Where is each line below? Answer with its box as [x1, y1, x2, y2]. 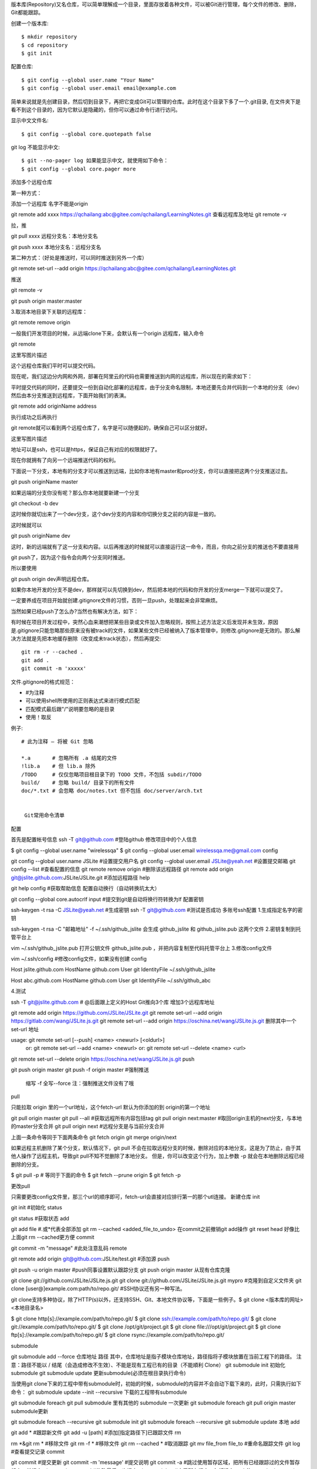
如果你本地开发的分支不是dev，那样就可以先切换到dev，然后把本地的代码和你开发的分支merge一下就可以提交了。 [11, 586, 286, 593]
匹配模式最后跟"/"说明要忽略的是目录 [25, 705, 115, 712]
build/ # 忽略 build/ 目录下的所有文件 [21, 779, 135, 786]
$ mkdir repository [21, 33, 77, 41]
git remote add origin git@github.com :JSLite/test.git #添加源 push [11, 1255, 170, 1263]
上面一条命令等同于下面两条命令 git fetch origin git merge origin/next [11, 1133, 177, 1141]
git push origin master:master [11, 297, 82, 304]
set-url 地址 [11, 1025, 39, 1032]
